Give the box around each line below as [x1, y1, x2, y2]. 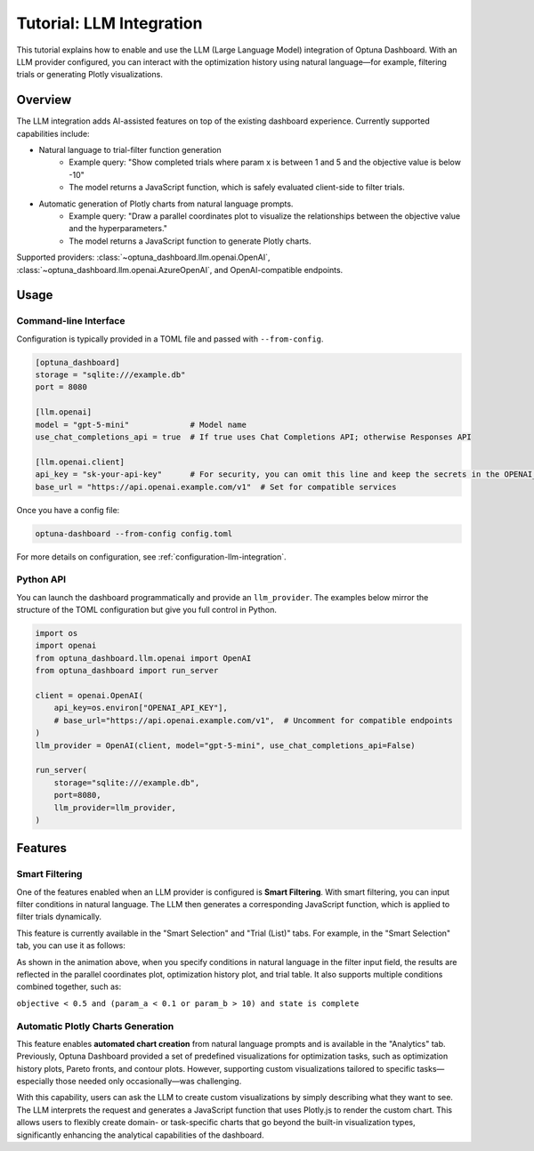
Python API [16, 574, 67, 586]
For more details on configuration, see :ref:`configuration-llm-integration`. [16, 551, 287, 562]
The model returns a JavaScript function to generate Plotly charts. [69, 236, 311, 246]
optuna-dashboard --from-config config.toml [35, 528, 233, 538]
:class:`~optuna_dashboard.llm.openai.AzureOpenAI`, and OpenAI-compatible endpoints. [16, 264, 344, 275]
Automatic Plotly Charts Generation [16, 1019, 174, 1032]
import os [35, 628, 78, 639]
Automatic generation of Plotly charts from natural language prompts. [38, 198, 294, 209]
